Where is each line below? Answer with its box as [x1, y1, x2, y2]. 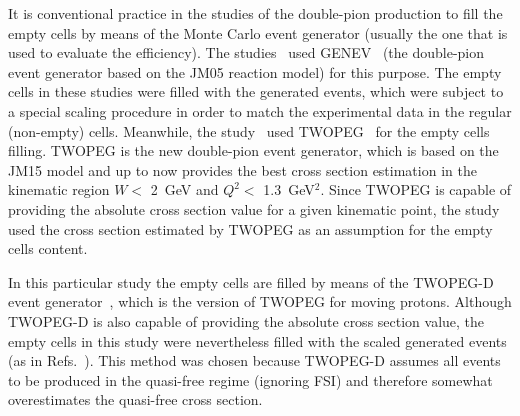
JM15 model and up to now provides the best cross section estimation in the [8, 159, 477, 180]
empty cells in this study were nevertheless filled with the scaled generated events [8, 330, 507, 351]
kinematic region [8, 179, 110, 200]
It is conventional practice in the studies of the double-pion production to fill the [8, 3, 503, 23]
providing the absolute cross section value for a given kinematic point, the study [8, 198, 500, 219]
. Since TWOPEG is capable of [320, 179, 512, 200]
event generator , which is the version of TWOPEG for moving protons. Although [8, 291, 512, 312]
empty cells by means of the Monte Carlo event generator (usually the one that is [8, 22, 508, 43]
